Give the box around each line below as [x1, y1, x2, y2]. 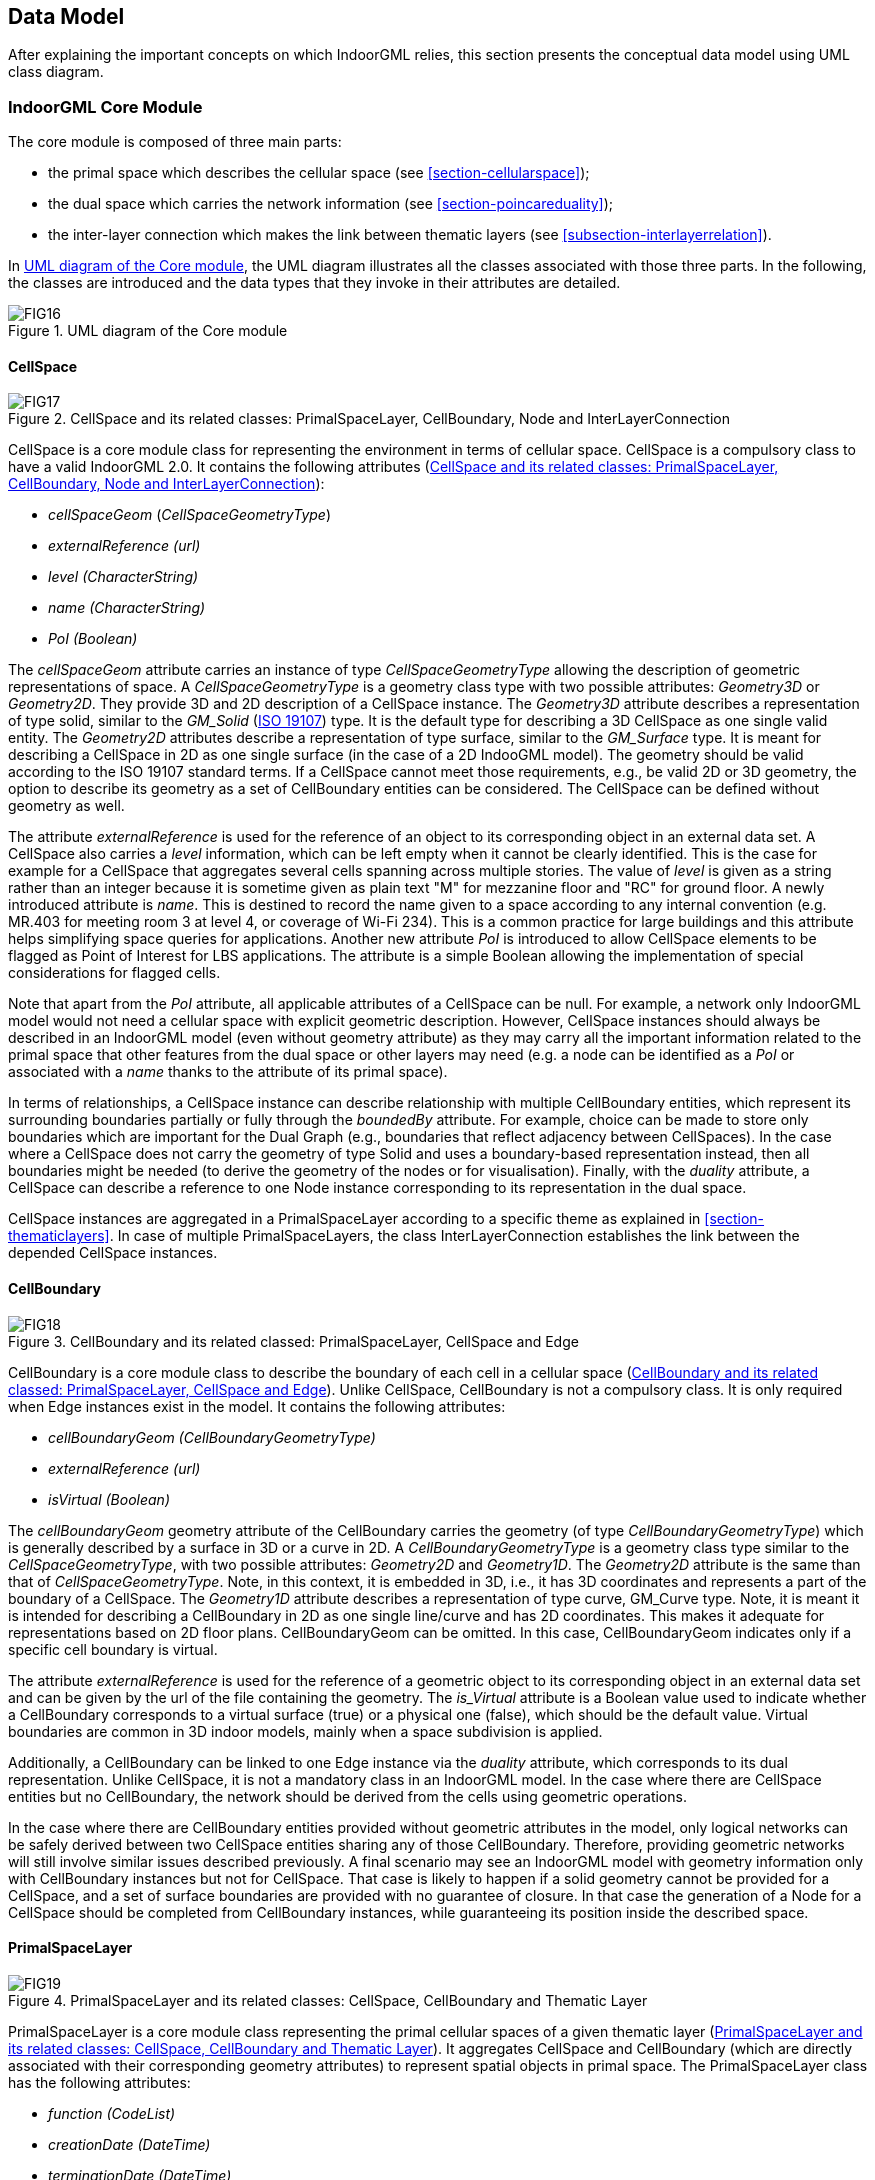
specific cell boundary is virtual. [8, 1640, 218, 1658]
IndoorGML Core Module [8, 96, 203, 117]
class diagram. [8, 63, 104, 81]
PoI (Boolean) [48, 630, 138, 648]
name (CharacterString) [48, 599, 206, 617]
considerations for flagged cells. [8, 964, 221, 982]
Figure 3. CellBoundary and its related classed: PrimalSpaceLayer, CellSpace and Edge [8, 1332, 579, 1350]
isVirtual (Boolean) [48, 1490, 170, 1508]
